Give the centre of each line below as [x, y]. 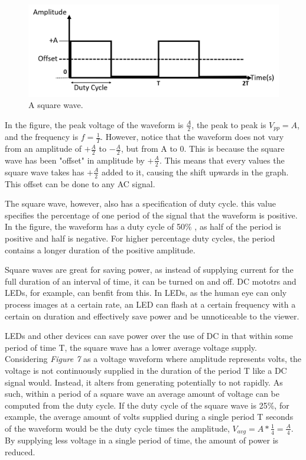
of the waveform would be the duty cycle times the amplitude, [117, 428]
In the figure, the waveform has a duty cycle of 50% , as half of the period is [143, 226]
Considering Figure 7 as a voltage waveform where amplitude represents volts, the [153, 359]
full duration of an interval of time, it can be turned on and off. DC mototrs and [151, 281]
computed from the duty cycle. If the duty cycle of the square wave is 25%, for [147, 405]
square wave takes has [45, 172]
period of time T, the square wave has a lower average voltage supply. [131, 347]
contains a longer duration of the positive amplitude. [100, 249]
